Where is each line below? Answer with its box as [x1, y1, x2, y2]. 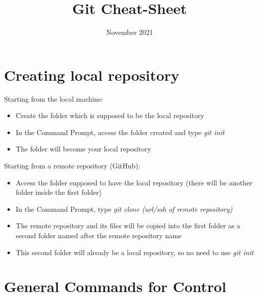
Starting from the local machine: [4, 93, 103, 104]
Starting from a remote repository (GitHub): [4, 160, 140, 171]
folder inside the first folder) [15, 187, 102, 197]
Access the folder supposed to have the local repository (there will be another [15, 177, 253, 187]
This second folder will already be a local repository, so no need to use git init [15, 247, 254, 257]
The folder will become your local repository [15, 144, 151, 154]
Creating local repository [4, 64, 180, 85]
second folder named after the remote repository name [15, 230, 182, 240]
